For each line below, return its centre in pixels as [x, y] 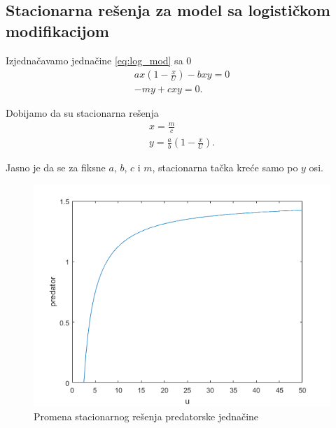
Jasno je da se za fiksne [56, 167]
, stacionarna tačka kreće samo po [225, 167]
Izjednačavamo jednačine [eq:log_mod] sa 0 [99, 60]
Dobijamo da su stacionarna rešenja [82, 113]
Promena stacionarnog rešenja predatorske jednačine [146, 416]
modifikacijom [57, 30]
